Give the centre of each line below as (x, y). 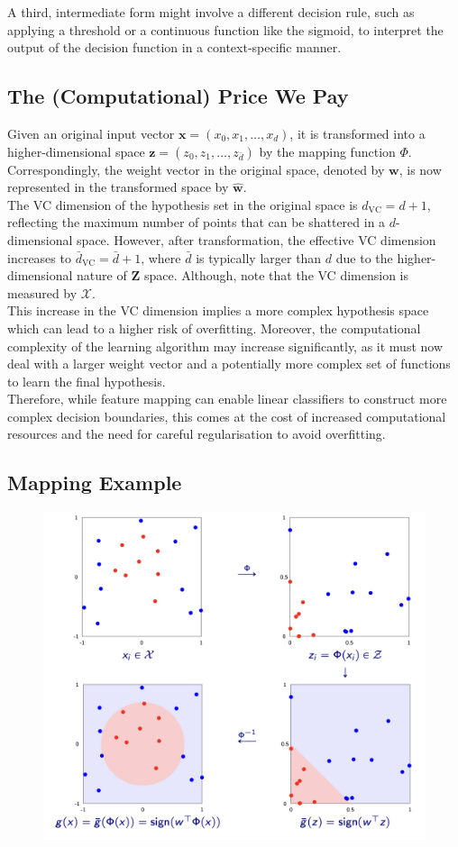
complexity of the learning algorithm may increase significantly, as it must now (225, 346)
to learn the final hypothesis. (87, 381)
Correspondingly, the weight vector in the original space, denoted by (196, 169)
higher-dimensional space (76, 151)
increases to (39, 257)
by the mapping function (327, 151)
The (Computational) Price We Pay (178, 96)
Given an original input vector (91, 133)
